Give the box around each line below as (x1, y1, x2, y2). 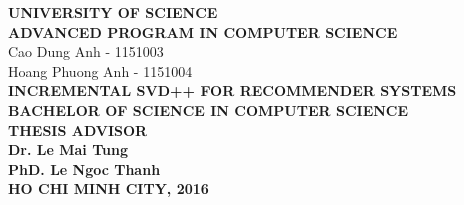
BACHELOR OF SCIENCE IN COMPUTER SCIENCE (8, 99, 409, 120)
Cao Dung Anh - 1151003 (8, 41, 164, 62)
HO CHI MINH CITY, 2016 (8, 178, 209, 199)
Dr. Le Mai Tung (8, 139, 128, 160)
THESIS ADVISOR (8, 119, 148, 140)
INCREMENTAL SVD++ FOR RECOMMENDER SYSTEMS (8, 80, 457, 101)
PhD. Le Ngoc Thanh (8, 158, 161, 179)
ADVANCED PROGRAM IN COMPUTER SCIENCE (8, 21, 398, 42)
